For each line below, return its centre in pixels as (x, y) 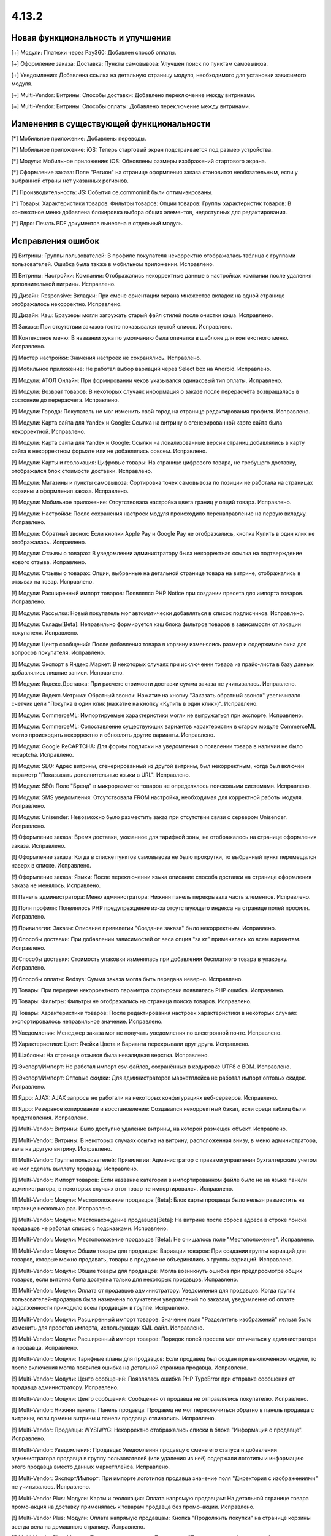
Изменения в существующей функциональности (111, 124)
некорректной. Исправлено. (48, 431)
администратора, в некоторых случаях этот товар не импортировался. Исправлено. (122, 1188)
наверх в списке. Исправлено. (51, 866)
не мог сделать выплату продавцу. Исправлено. (75, 1169)
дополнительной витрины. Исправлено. (63, 284)
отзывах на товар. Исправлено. (53, 582)
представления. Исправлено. (50, 1118)
